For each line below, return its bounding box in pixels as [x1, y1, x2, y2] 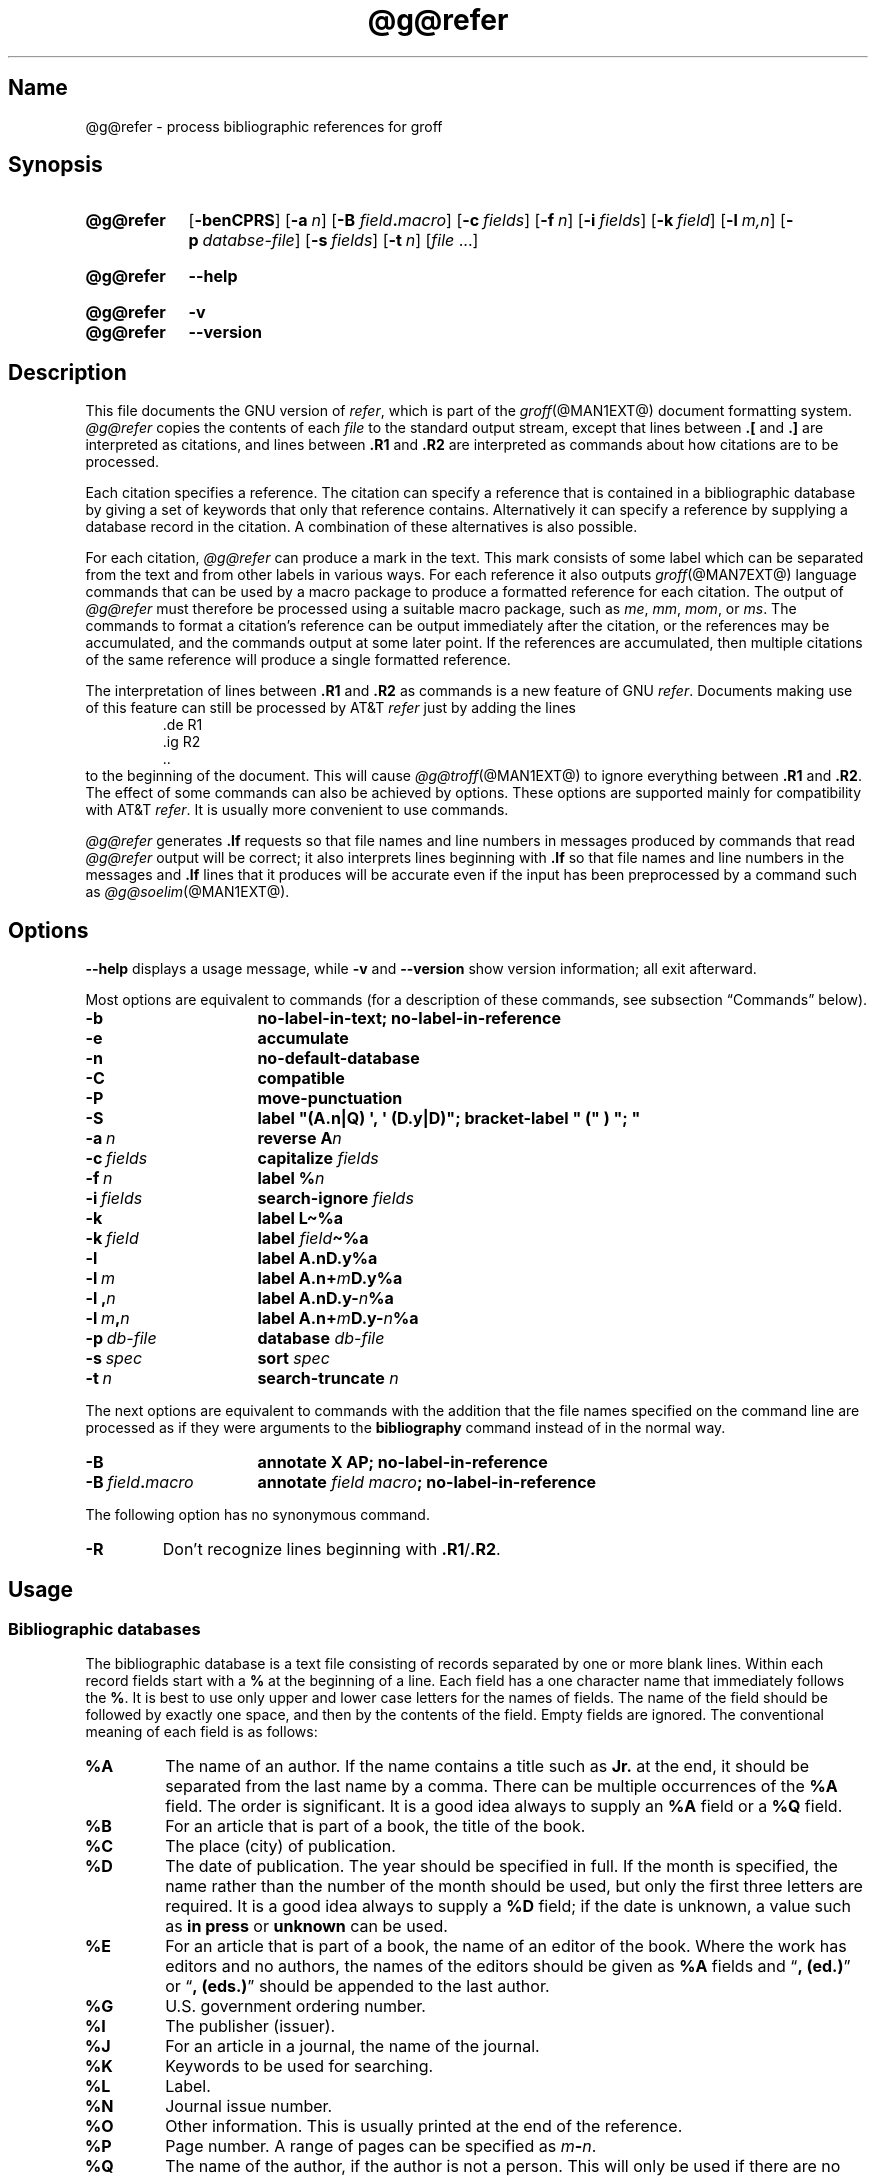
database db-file [257, 1328, 385, 1349]
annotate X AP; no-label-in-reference [257, 1452, 548, 1473]
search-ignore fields [257, 1188, 414, 1209]
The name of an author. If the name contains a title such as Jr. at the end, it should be [165, 1756, 810, 1777]
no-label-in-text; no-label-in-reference [257, 1008, 561, 1029]
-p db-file [85, 1328, 157, 1349]
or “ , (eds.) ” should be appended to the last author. [165, 1976, 550, 1997]
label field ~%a [257, 1228, 369, 1249]
